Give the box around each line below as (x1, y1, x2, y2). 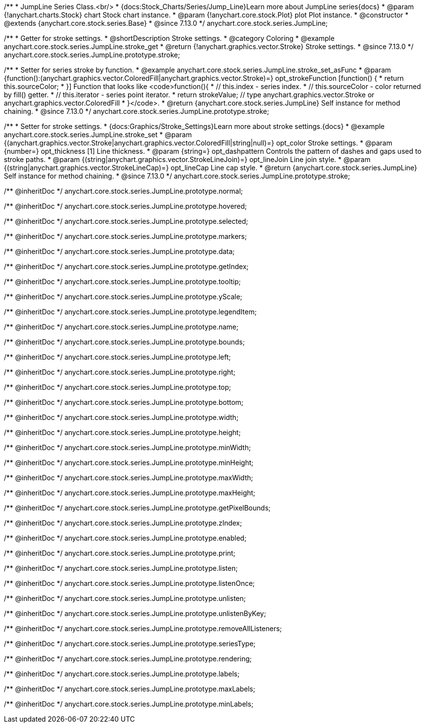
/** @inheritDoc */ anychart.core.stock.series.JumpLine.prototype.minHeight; (4, 458, 254, 467)
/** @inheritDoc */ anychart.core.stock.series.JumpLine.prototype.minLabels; (4, 700, 254, 708)
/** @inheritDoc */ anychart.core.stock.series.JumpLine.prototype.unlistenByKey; (4, 609, 266, 618)
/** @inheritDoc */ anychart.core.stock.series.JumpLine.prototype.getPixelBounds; (4, 504, 271, 512)
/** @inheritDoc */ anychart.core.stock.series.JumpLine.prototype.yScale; (4, 292, 242, 301)
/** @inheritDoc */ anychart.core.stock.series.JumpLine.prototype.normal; (4, 187, 243, 195)
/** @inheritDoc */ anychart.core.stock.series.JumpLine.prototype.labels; (4, 670, 240, 678)
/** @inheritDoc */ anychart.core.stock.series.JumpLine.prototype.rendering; (4, 654, 252, 663)
